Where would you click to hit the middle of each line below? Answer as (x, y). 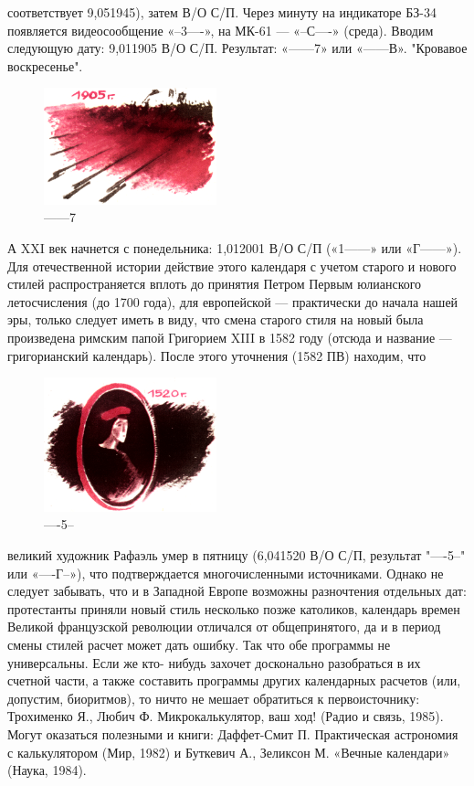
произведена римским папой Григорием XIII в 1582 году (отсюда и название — (230, 337)
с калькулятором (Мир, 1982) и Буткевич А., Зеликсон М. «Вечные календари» (229, 752)
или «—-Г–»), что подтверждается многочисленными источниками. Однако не (226, 573)
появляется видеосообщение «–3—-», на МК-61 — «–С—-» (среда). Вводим (221, 30)
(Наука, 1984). (47, 770)
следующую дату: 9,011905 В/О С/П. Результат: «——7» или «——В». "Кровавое (237, 48)
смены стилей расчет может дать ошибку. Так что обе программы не (199, 645)
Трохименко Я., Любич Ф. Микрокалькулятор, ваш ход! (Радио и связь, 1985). (226, 716)
